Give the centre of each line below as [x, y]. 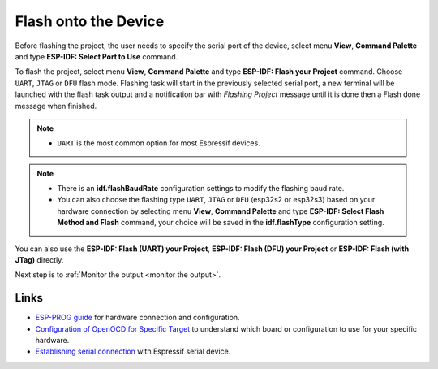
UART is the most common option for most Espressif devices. [159, 143]
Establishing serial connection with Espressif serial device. [133, 352]
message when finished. [56, 106]
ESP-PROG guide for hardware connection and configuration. [137, 318]
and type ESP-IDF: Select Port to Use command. [97, 56]
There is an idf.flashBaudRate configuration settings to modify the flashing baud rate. [201, 189]
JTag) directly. [39, 260]
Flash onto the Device [90, 21]
